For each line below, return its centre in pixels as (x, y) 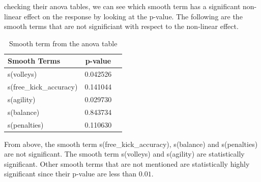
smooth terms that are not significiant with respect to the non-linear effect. (121, 26)
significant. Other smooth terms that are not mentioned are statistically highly (127, 163)
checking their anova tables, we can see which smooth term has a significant (122, 6)
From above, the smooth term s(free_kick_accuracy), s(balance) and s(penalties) (131, 144)
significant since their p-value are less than (70, 174)
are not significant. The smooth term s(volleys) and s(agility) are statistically (124, 154)
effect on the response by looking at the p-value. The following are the (133, 16)
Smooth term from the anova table (63, 43)
